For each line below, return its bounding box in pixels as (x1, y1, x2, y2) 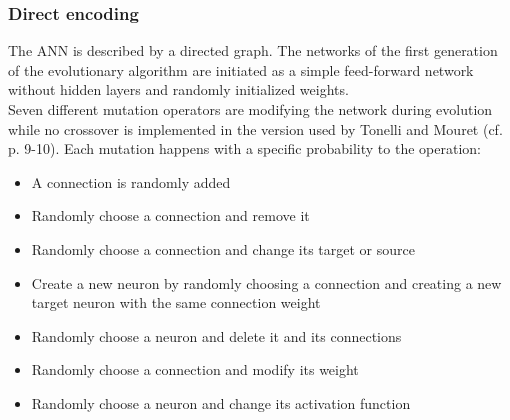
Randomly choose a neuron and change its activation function (31, 392, 411, 413)
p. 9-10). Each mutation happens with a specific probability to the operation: (8, 138, 481, 159)
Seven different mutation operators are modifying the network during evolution (8, 99, 493, 119)
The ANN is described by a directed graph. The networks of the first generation (8, 40, 498, 61)
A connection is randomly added (31, 171, 231, 192)
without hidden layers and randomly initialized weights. (8, 79, 349, 100)
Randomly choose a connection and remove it (31, 205, 310, 226)
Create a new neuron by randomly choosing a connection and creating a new (31, 272, 502, 293)
